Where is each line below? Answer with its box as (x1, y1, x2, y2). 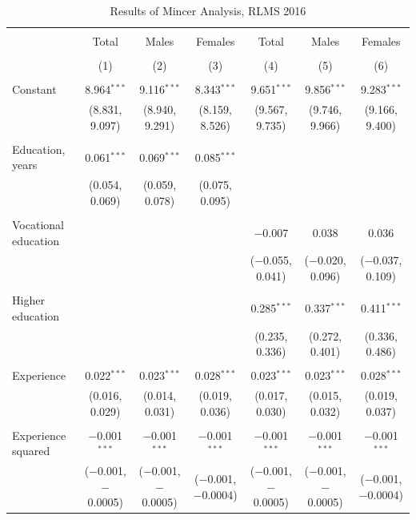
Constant (12, 81, 57, 98)
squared (12, 442, 50, 459)
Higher (12, 292, 45, 308)
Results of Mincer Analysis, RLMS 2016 (110, 2, 306, 18)
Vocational (12, 216, 64, 232)
